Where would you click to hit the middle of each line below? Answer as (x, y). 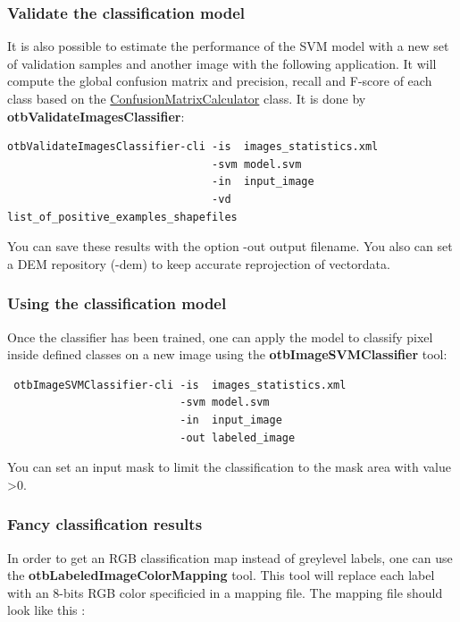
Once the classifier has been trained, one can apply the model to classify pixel (220, 336)
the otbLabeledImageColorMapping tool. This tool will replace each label (221, 575)
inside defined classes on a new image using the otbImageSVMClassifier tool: (227, 354)
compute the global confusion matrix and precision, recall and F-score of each (220, 81)
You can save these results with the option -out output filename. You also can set (230, 246)
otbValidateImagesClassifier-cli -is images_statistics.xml (193, 147)
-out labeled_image (238, 437)
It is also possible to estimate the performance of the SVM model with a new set (228, 46)
